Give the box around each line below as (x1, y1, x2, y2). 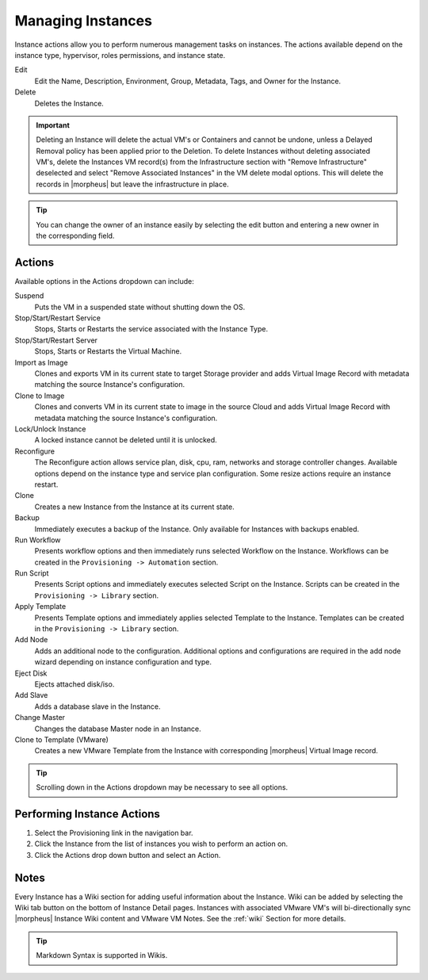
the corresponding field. (36, 231, 115, 241)
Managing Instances (14, 12, 152, 29)
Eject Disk (14, 668, 48, 678)
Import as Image (14, 358, 68, 367)
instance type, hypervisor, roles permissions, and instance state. (14, 50, 226, 59)
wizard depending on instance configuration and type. (34, 657, 212, 667)
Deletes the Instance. (34, 98, 105, 108)
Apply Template (14, 602, 67, 611)
